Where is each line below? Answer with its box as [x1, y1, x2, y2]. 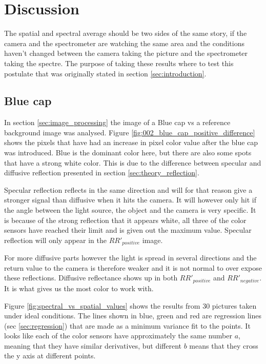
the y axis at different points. [4, 350, 96, 361]
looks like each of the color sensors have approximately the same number [4, 330, 232, 341]
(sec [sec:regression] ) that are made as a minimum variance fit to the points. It [4, 320, 251, 331]
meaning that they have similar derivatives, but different [4, 340, 181, 351]
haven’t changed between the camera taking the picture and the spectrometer [4, 48, 248, 58]
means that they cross [189, 340, 258, 351]
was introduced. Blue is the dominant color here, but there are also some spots [4, 147, 252, 158]
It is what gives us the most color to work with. [4, 282, 154, 293]
